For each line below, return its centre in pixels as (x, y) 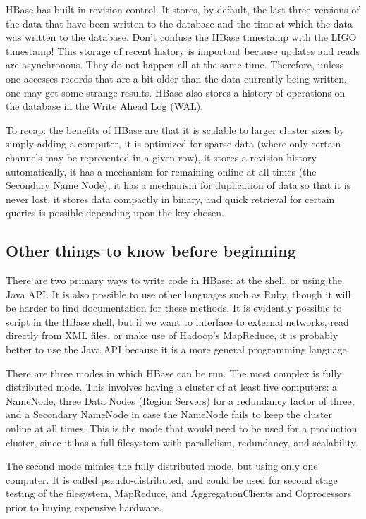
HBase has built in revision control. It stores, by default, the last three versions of (183, 9)
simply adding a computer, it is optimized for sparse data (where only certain (173, 144)
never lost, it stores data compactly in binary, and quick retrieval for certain (170, 199)
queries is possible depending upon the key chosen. (115, 213)
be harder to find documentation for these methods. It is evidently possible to (174, 308)
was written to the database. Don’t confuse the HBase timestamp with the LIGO (181, 37)
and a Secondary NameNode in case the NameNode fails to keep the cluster (169, 414)
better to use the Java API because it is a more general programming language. (178, 349)
